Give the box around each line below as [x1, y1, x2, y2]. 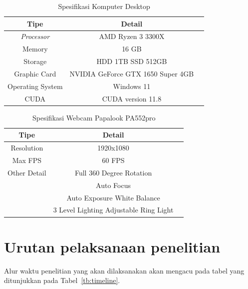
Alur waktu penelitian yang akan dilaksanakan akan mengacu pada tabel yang [4, 265, 245, 275]
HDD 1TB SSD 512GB [96, 56, 167, 66]
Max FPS [12, 155, 41, 165]
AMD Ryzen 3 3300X [99, 31, 165, 41]
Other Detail [7, 167, 46, 177]
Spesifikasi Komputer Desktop [58, 1, 150, 11]
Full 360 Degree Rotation [74, 167, 152, 177]
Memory [22, 43, 48, 54]
